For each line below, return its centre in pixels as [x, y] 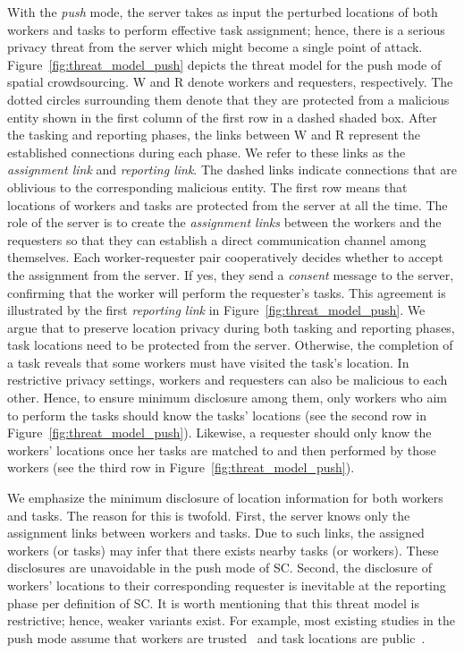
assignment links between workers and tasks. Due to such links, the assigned [216, 533]
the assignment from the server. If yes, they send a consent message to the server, [231, 274]
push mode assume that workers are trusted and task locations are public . [216, 637]
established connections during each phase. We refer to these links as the [207, 152]
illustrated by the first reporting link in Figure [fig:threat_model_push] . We [216, 310]
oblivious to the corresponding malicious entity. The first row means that [207, 187]
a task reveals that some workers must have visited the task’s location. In [208, 362]
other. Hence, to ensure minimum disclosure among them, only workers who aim [228, 398]
